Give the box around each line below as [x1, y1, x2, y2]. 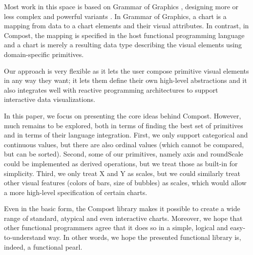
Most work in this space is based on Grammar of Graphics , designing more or [4, 1, 239, 11]
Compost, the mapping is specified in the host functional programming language [4, 30, 245, 40]
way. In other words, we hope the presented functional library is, [48, 232, 241, 242]
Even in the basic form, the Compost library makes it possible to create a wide [4, 203, 240, 214]
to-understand [4, 232, 46, 242]
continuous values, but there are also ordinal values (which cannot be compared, [4, 139, 244, 149]
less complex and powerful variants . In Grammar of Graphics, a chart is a [4, 11, 227, 21]
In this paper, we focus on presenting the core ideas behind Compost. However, [4, 110, 241, 120]
